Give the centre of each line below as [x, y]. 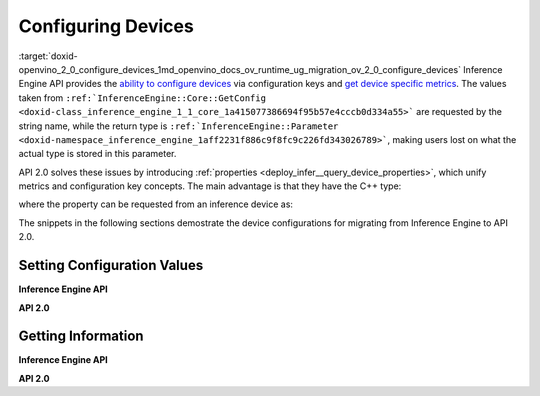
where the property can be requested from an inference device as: [156, 204]
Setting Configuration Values [111, 265]
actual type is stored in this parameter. [97, 154]
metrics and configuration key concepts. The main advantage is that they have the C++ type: [210, 186]
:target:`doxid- [48, 56]
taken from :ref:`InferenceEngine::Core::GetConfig [142, 97]
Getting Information [81, 336]
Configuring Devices [106, 26]
